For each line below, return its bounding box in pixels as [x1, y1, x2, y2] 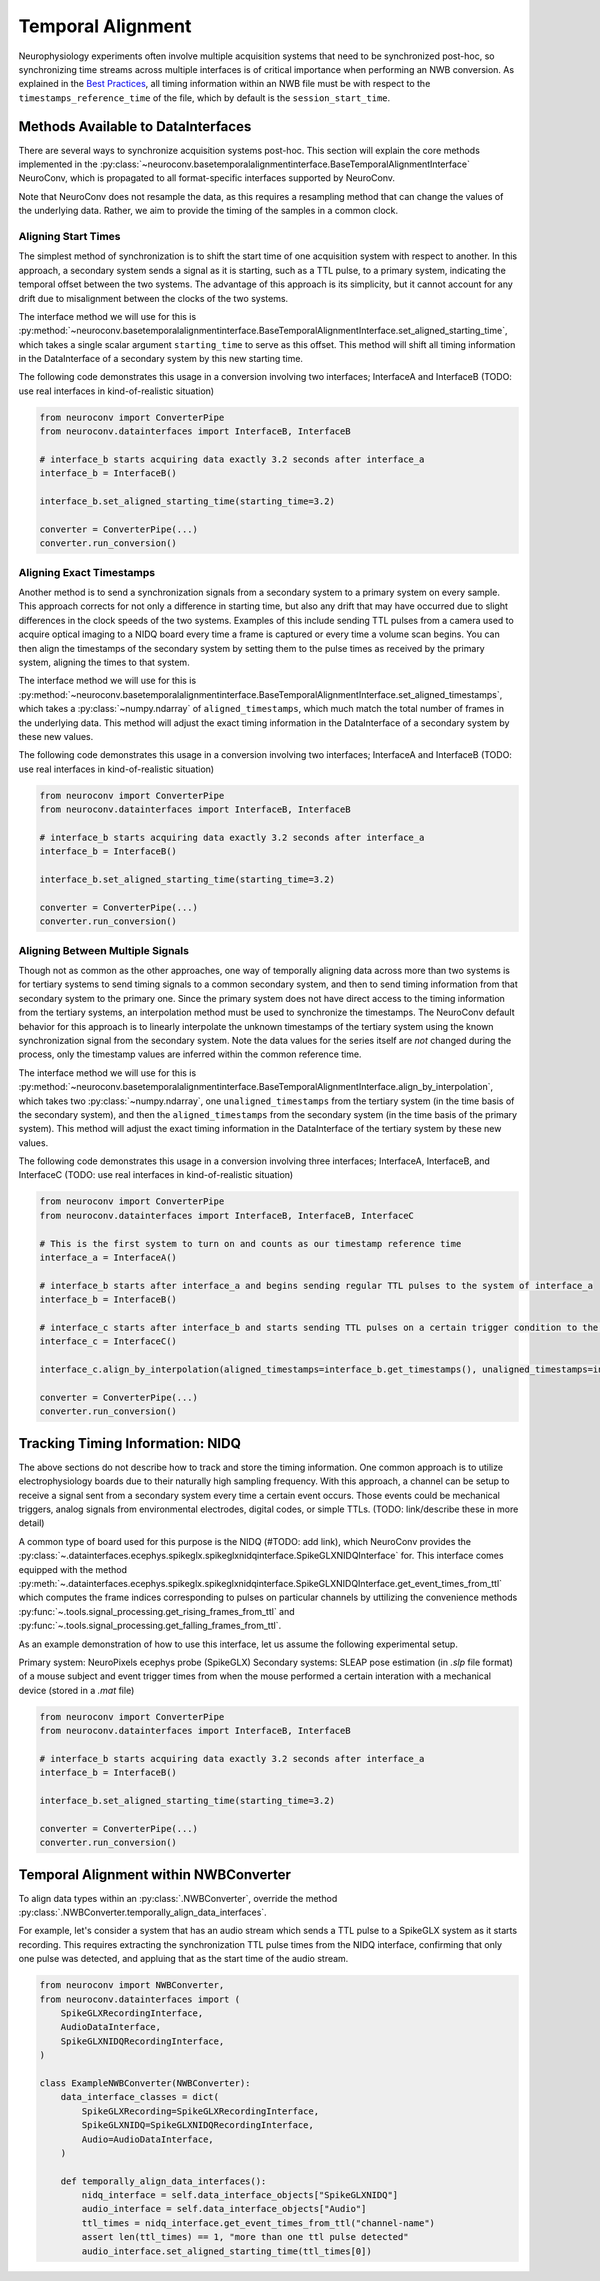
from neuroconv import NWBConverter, [39, 1980, 225, 1991]
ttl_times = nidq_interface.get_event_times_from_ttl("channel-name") [81, 2217, 435, 2229]
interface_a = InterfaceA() [39, 1252, 177, 1264]
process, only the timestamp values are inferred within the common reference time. [18, 1048, 362, 1060]
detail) [18, 1517, 45, 1529]
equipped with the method [18, 1563, 128, 1575]
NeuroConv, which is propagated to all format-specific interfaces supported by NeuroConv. [18, 172, 395, 184]
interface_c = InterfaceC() [39, 1336, 177, 1347]
